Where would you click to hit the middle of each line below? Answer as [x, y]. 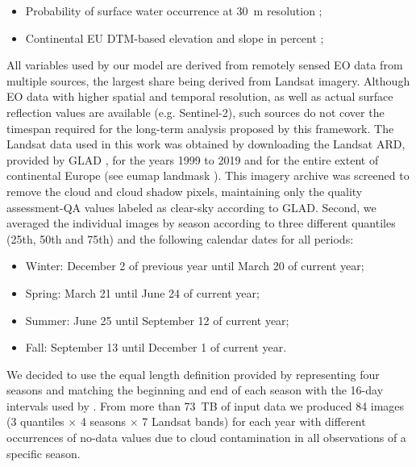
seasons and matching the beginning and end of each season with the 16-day [195, 390]
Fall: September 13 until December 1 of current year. [156, 347]
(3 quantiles [35, 421]
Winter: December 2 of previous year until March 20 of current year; [195, 266]
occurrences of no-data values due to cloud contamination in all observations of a [206, 438]
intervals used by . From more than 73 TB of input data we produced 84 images [206, 405]
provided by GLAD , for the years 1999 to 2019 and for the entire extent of [193, 159]
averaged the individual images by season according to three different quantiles [201, 223]
